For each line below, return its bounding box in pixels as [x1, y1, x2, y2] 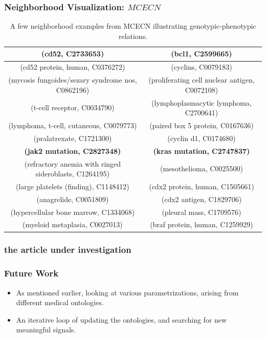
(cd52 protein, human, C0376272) [20, 62, 125, 72]
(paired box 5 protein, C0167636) [149, 120, 254, 130]
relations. [118, 30, 148, 41]
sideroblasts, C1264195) [35, 168, 109, 179]
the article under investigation [4, 243, 131, 256]
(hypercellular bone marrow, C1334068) [10, 206, 135, 217]
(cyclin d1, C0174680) [167, 132, 236, 143]
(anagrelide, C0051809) [36, 193, 109, 204]
